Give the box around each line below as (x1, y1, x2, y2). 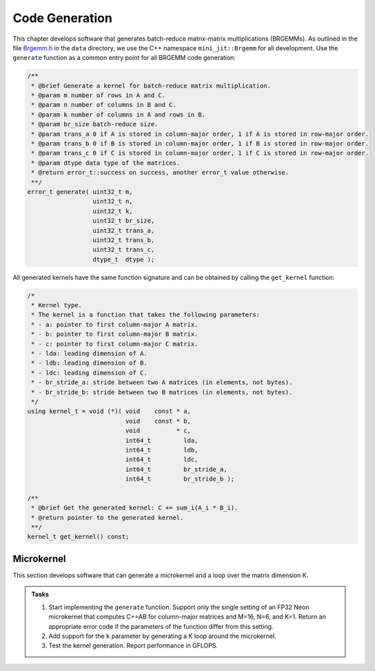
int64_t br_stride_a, (125, 465, 227, 473)
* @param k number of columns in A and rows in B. (31, 110, 206, 119)
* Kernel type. (31, 301, 83, 310)
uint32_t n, (92, 197, 134, 206)
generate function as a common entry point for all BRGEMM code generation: (12, 54, 236, 62)
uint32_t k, (92, 207, 134, 215)
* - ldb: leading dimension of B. (31, 359, 148, 367)
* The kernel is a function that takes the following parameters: (31, 311, 261, 319)
